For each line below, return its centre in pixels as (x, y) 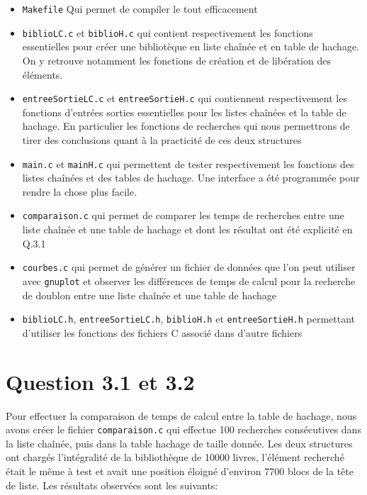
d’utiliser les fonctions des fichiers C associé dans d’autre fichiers (162, 332)
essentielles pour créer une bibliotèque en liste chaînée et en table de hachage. (191, 46)
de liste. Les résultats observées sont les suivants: (112, 485)
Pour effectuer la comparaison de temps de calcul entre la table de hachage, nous (181, 415)
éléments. (43, 74)
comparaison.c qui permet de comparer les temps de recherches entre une (183, 215)
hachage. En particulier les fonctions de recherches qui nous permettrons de (186, 126)
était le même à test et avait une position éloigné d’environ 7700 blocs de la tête (180, 471)
